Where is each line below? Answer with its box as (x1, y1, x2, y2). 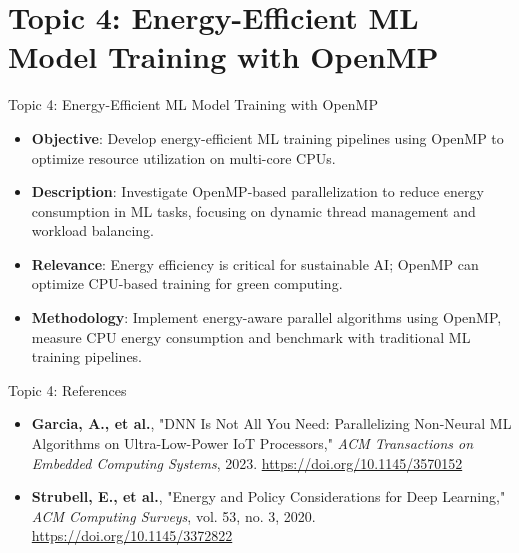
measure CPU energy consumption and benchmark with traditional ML (31, 326, 471, 347)
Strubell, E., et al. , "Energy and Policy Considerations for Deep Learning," (31, 486, 506, 507)
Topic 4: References (8, 379, 127, 400)
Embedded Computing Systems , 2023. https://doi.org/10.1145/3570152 (31, 452, 463, 473)
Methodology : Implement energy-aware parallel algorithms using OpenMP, (31, 307, 502, 328)
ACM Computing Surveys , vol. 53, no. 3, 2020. (31, 505, 316, 526)
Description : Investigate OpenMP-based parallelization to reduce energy (31, 181, 484, 202)
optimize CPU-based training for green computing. (31, 273, 343, 294)
